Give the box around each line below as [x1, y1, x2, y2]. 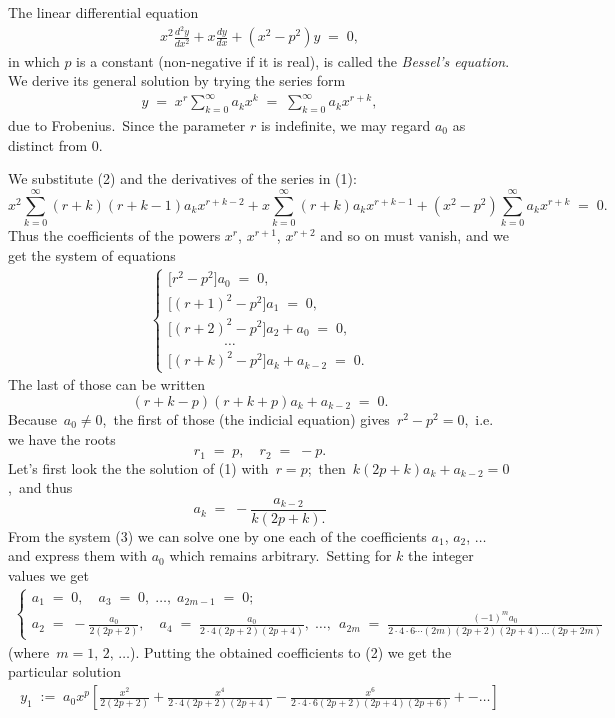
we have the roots [8, 428, 116, 449]
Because [8, 408, 57, 429]
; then [307, 457, 346, 478]
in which [8, 50, 60, 71]
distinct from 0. [8, 134, 103, 155]
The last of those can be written [8, 374, 205, 395]
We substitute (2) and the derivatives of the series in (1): [8, 168, 357, 189]
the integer [408, 545, 474, 566]
